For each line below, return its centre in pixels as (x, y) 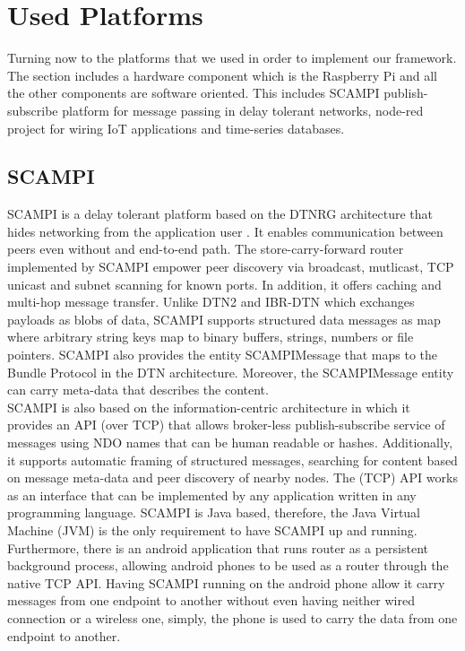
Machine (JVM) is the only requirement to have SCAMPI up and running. (212, 529)
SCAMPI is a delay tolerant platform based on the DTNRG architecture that (220, 214)
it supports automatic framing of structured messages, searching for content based (232, 460)
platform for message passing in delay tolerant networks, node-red (243, 110)
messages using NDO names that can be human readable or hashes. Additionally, (230, 443)
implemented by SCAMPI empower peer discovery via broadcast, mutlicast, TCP (231, 267)
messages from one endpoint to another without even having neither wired (211, 600)
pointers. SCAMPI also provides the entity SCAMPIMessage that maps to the (223, 355)
